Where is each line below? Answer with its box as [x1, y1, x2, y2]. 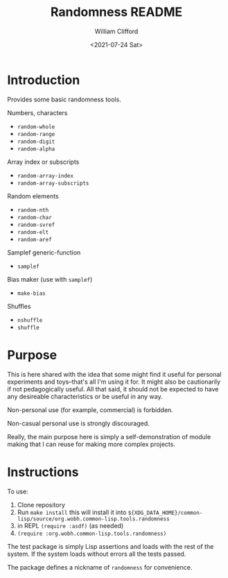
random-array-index [17, 172, 74, 179]
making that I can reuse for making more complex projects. [7, 440, 175, 448]
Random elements [7, 192, 59, 200]
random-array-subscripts [17, 180, 89, 187]
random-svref [17, 221, 55, 228]
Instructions [7, 464, 79, 479]
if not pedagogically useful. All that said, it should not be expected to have [7, 384, 219, 393]
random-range [17, 130, 55, 137]
